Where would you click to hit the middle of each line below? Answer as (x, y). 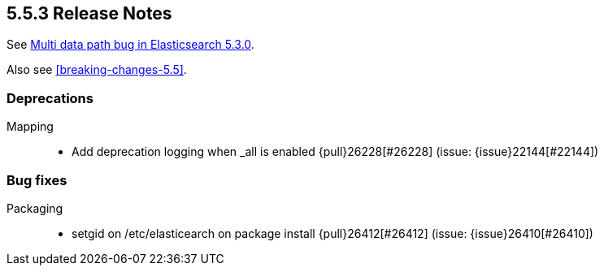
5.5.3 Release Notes (89, 13)
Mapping (30, 127)
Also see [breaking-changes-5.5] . (97, 70)
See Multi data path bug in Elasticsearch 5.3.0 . (130, 45)
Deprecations (50, 98)
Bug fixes (37, 180)
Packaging (35, 208)
